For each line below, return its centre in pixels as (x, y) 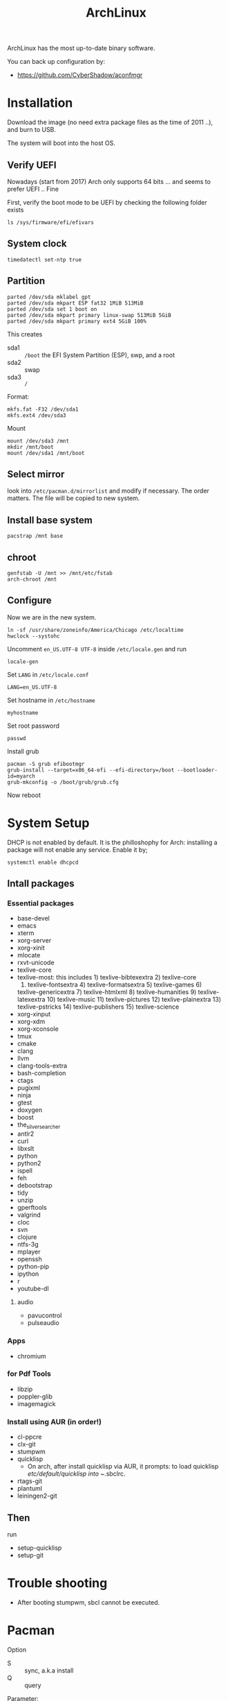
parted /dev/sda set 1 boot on (52, 309)
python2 (29, 1163)
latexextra (31, 1000)
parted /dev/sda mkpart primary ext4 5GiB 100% (77, 321)
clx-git (26, 1444)
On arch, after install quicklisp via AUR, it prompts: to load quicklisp (123, 1467)
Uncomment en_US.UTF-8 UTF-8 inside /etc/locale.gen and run (97, 649)
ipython (28, 1274)
